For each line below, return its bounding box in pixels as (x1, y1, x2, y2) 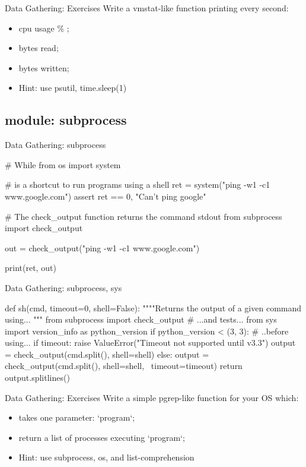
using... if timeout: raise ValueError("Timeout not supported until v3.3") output (5, 336, 296, 349)
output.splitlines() (5, 371, 70, 384)
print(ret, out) (5, 261, 56, 274)
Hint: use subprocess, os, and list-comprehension (18, 451, 195, 463)
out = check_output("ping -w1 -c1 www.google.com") (5, 241, 200, 254)
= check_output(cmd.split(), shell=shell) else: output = (5, 348, 209, 360)
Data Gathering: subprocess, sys (5, 281, 122, 294)
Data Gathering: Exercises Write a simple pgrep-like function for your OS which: (5, 391, 299, 403)
